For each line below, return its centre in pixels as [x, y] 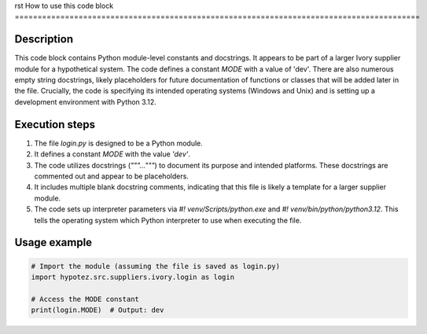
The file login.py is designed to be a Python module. [119, 143]
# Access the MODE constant [85, 299]
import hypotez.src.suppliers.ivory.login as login [133, 277]
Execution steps [55, 125]
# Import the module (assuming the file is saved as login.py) [156, 266]
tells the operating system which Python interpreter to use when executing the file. [168, 220]
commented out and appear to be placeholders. [111, 176]
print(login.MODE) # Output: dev [98, 310]
